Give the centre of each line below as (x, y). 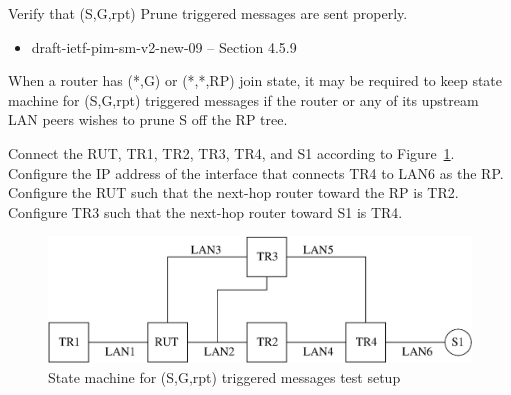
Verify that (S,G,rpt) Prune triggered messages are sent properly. (208, 13)
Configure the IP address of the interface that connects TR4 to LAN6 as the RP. (256, 172)
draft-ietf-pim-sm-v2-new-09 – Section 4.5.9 (164, 46)
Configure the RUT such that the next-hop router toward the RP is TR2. (233, 192)
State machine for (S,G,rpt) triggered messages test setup (224, 377)
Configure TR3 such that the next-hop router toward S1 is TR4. (205, 211)
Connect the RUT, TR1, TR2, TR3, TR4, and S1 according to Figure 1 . (231, 152)
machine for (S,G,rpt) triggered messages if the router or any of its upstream (243, 99)
